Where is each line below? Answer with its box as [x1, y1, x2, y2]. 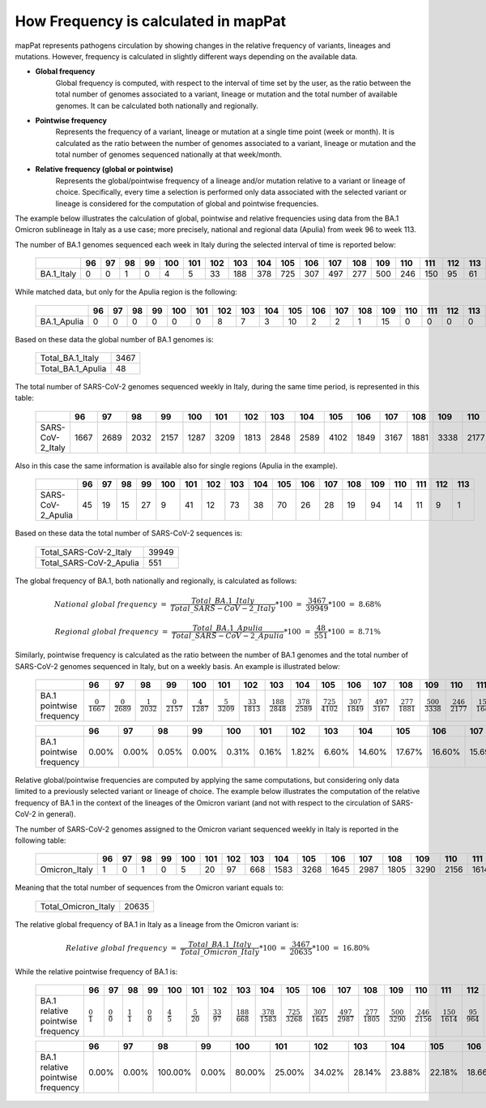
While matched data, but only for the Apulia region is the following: [15, 287, 238, 297]
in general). [37, 810, 76, 819]
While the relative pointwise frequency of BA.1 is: [15, 966, 178, 977]
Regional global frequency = [54, 627, 168, 636]
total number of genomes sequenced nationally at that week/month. [55, 150, 283, 160]
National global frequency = [53, 599, 168, 608]
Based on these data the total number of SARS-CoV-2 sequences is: [15, 528, 243, 539]
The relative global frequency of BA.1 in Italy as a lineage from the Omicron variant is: [15, 919, 299, 929]
